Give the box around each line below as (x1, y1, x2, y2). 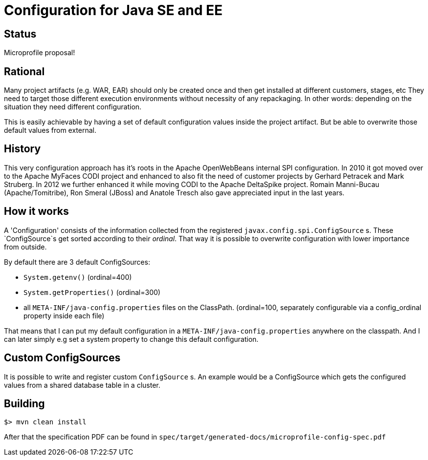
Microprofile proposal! (4, 48, 75, 57)
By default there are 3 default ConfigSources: (4, 257, 150, 266)
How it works (4, 205, 69, 218)
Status (4, 27, 37, 40)
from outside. (4, 242, 47, 251)
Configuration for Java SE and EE (4, 2, 223, 19)
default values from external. (4, 126, 96, 135)
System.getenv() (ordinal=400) (23, 272, 132, 281)
